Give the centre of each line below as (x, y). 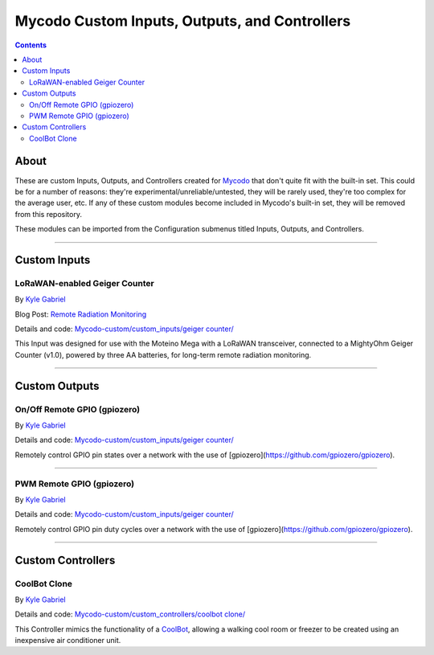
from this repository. (48, 214)
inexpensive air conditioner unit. (68, 641)
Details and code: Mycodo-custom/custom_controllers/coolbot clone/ (130, 614)
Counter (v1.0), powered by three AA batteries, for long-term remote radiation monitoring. (163, 354)
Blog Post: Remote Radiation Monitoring (81, 314)
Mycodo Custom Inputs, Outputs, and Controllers (183, 21)
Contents (31, 45)
